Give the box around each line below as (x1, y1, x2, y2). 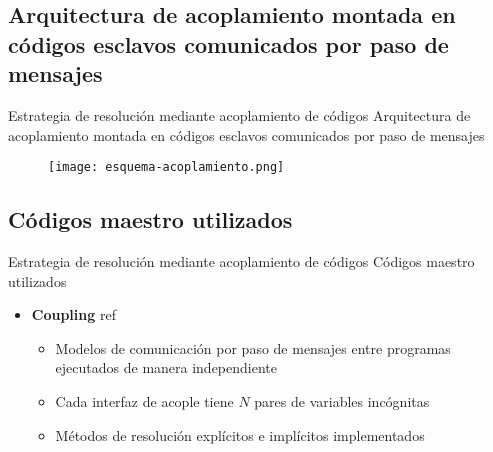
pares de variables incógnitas (254, 391, 430, 411)
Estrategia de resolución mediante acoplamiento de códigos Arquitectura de (8, 104, 471, 125)
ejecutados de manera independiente (55, 357, 277, 378)
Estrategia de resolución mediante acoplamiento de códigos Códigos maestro (8, 251, 475, 272)
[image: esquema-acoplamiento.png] (48, 160, 285, 175)
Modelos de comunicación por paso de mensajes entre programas (55, 337, 451, 358)
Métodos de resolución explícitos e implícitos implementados (55, 424, 425, 445)
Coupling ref (31, 304, 116, 325)
